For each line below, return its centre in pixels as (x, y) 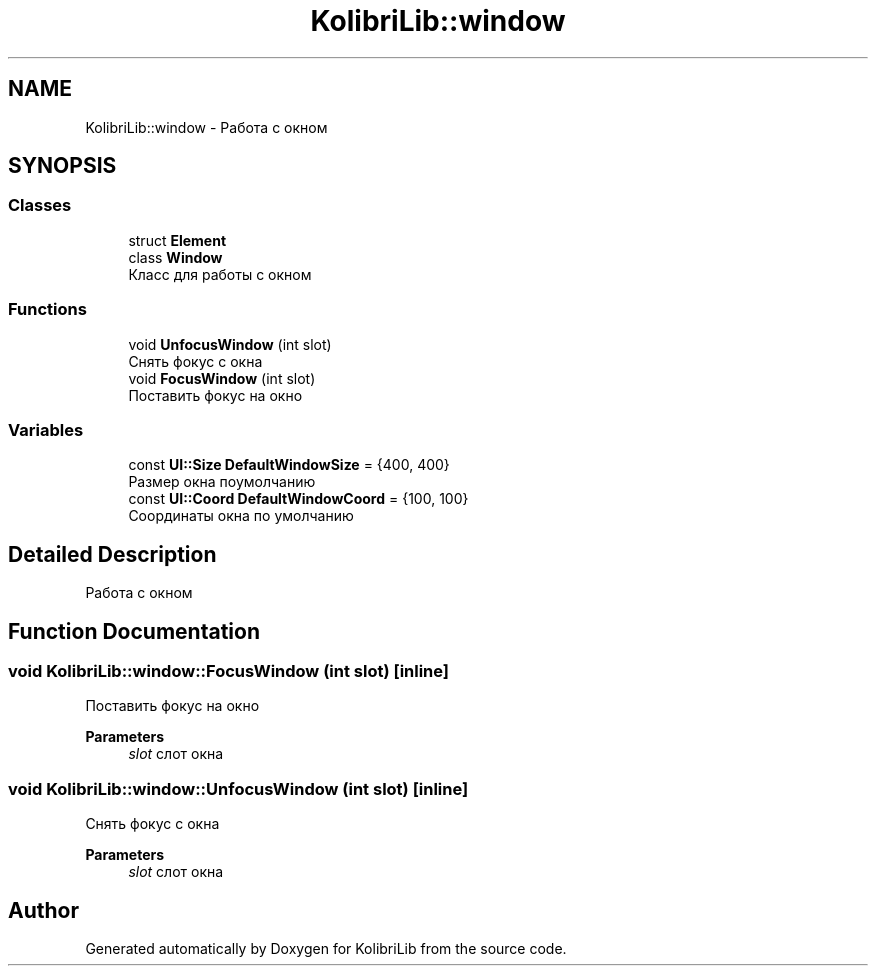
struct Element (177, 240)
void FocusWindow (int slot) (222, 378)
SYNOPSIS (62, 166)
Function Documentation (134, 631)
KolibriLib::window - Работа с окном (206, 127)
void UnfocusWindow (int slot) (230, 344)
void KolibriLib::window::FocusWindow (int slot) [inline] (228, 671)
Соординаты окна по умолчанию (241, 516)
